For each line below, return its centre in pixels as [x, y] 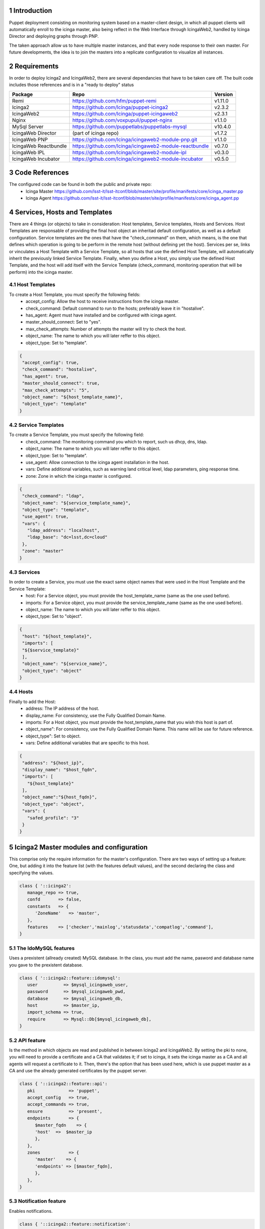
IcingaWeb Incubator [36, 159]
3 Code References [39, 173]
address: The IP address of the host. [63, 708]
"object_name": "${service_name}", [65, 664]
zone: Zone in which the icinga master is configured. [79, 476]
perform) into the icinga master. [41, 272]
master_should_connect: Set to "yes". [64, 322]
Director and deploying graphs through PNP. [54, 36]
